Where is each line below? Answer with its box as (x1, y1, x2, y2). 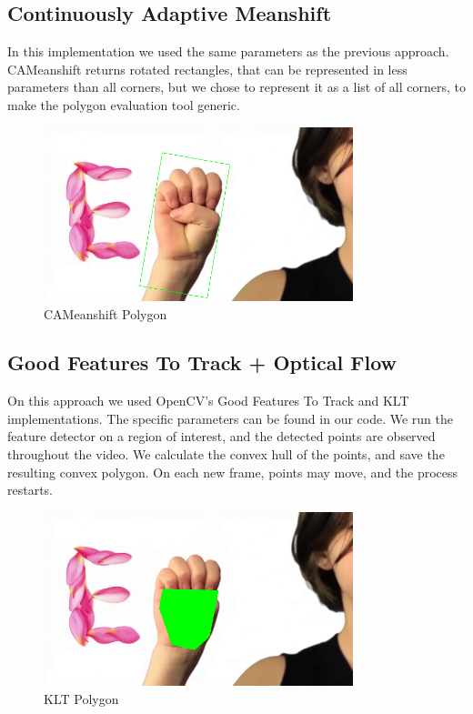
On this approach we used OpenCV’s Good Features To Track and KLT (7, 391, 409, 410)
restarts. (7, 480, 54, 499)
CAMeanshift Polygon (44, 304, 167, 323)
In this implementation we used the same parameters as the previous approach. (7, 42, 449, 61)
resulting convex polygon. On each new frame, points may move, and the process (7, 462, 458, 481)
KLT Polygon (44, 689, 119, 708)
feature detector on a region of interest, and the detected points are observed (7, 427, 436, 446)
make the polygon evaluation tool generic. (7, 95, 240, 114)
